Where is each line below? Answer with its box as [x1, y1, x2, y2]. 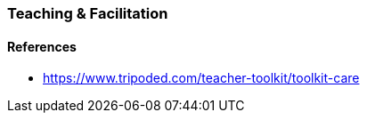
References [7, 38, 77, 54]
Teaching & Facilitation [7, 4, 168, 22]
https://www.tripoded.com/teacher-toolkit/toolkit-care [43, 70, 360, 86]
